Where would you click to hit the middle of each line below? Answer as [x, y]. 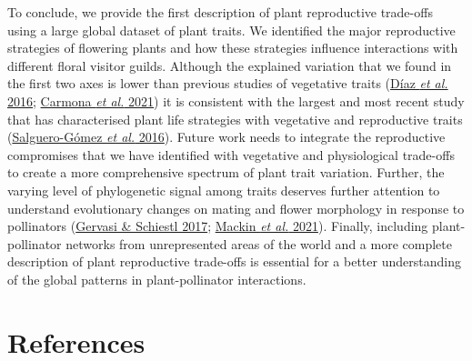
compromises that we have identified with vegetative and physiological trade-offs [231, 154]
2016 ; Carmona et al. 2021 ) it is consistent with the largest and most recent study [236, 100]
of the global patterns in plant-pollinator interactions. [157, 279]
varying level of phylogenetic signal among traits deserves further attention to [224, 190]
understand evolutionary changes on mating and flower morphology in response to [236, 208]
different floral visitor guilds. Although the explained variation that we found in [230, 65]
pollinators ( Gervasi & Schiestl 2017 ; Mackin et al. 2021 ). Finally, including [218, 226]
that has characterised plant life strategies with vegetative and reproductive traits [235, 119]
